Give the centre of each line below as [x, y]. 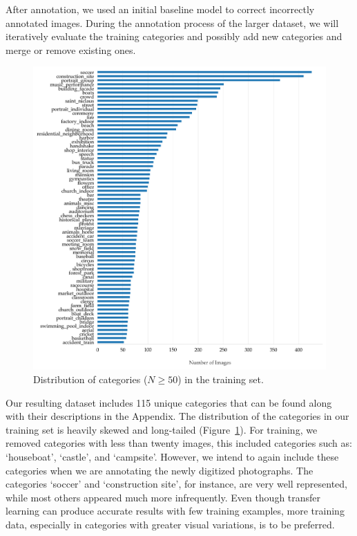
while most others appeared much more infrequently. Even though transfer [163, 497]
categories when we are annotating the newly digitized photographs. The [160, 470]
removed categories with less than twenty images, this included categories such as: [179, 443]
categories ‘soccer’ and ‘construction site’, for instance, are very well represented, [177, 484]
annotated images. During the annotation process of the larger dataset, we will [172, 22]
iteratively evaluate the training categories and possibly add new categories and [174, 36]
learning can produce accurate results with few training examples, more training [175, 511]
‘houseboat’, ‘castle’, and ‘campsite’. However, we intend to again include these [172, 457]
